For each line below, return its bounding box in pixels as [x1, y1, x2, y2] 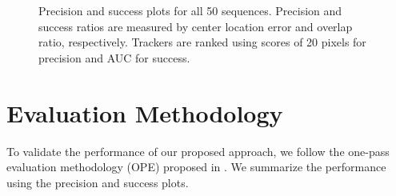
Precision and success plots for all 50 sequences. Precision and [38, 2, 342, 18]
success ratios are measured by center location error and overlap [38, 18, 353, 34]
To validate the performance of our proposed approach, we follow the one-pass [6, 142, 390, 159]
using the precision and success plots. [6, 174, 189, 190]
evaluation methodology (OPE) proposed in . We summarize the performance [6, 158, 386, 175]
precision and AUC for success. [38, 49, 190, 66]
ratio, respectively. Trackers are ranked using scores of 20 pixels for [38, 34, 366, 50]
